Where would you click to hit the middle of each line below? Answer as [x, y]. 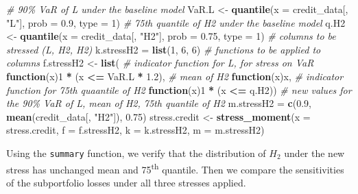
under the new [314, 153]
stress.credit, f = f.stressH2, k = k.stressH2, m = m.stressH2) [135, 130]
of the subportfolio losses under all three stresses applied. [126, 182]
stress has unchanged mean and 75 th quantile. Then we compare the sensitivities [175, 168]
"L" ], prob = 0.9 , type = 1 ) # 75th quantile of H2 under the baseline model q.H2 [176, 22]
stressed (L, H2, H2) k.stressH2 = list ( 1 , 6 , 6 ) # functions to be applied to [164, 49]
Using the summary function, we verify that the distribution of [136, 153]
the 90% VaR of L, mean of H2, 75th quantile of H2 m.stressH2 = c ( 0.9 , [159, 103]
